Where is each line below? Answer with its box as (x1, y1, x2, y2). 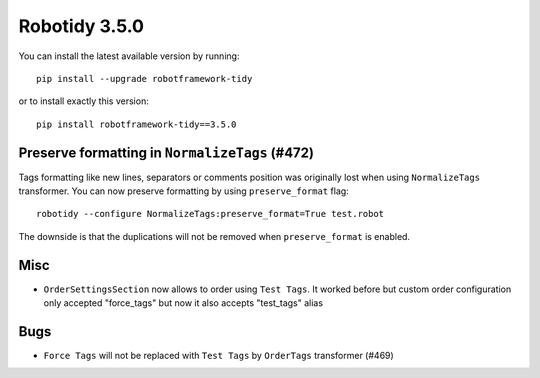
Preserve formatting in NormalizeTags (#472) (18, 144, 315, 161)
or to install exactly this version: (18, 95, 149, 107)
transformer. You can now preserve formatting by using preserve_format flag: (18, 185, 349, 197)
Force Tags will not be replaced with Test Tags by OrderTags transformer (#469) (43, 350, 394, 361)
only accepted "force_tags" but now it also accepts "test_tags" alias (43, 297, 324, 309)
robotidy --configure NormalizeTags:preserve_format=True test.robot (36, 208, 385, 220)
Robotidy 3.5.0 (18, 15, 145, 37)
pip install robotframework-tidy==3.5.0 (36, 118, 237, 130)
